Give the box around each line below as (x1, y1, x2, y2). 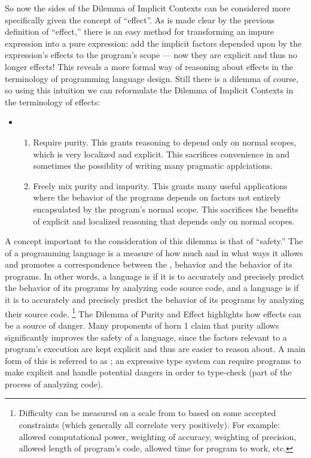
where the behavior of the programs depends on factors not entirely (33, 191, 281, 204)
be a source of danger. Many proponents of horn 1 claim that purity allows (5, 319, 279, 331)
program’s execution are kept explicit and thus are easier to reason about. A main (5, 342, 306, 355)
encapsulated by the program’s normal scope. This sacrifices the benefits (33, 202, 298, 215)
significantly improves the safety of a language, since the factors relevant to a (5, 330, 287, 343)
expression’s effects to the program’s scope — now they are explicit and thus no (5, 48, 297, 61)
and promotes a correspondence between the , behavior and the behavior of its (5, 258, 292, 271)
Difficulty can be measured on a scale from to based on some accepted (19, 407, 276, 419)
